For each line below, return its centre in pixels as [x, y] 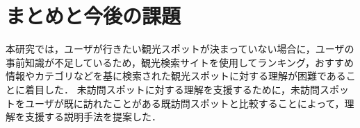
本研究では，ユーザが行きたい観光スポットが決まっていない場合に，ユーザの [180, 49]
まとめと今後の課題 [93, 16]
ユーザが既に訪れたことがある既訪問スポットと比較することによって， [185, 103]
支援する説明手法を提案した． [93, 117]
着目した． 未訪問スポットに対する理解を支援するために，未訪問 [172, 89]
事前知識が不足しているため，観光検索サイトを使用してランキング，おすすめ [180, 62]
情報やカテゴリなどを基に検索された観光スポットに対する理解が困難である [176, 76]
